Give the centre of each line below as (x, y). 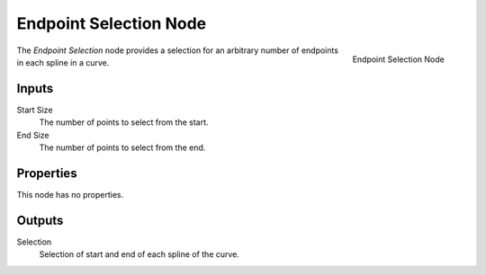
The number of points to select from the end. (122, 147)
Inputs (35, 89)
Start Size (35, 110)
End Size (33, 135)
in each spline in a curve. (63, 62)
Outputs (40, 220)
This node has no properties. (70, 194)
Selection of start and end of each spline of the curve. (139, 254)
